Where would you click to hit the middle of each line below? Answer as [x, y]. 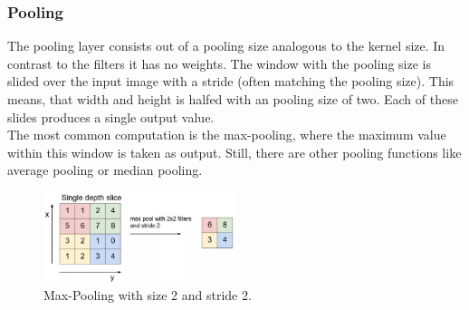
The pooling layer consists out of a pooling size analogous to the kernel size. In [226, 46]
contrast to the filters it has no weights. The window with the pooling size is [219, 63]
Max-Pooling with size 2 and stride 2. [148, 294]
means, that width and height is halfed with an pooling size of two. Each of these [233, 99]
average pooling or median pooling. [105, 170]
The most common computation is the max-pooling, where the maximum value [227, 135]
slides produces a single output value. [111, 116]
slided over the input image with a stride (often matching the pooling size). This [231, 81]
